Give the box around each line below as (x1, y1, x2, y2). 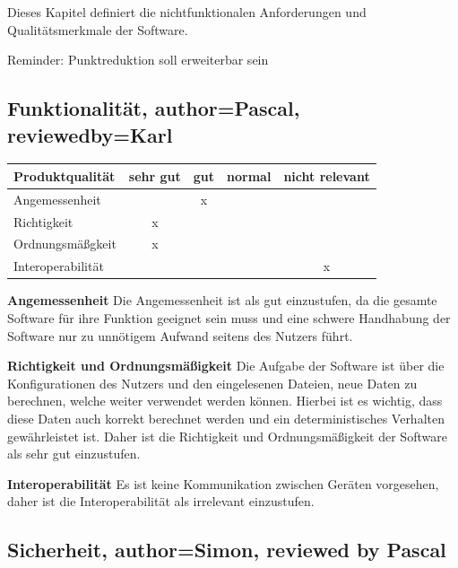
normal (227, 166, 272, 185)
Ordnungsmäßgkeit (13, 234, 117, 253)
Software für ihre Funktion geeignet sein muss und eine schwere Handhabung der (7, 308, 451, 327)
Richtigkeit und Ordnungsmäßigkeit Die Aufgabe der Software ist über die (7, 356, 445, 375)
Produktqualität (13, 166, 116, 185)
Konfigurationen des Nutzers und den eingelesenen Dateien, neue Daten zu (7, 373, 418, 392)
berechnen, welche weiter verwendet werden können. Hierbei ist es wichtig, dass (7, 391, 443, 410)
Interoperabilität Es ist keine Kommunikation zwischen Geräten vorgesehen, (7, 474, 439, 493)
